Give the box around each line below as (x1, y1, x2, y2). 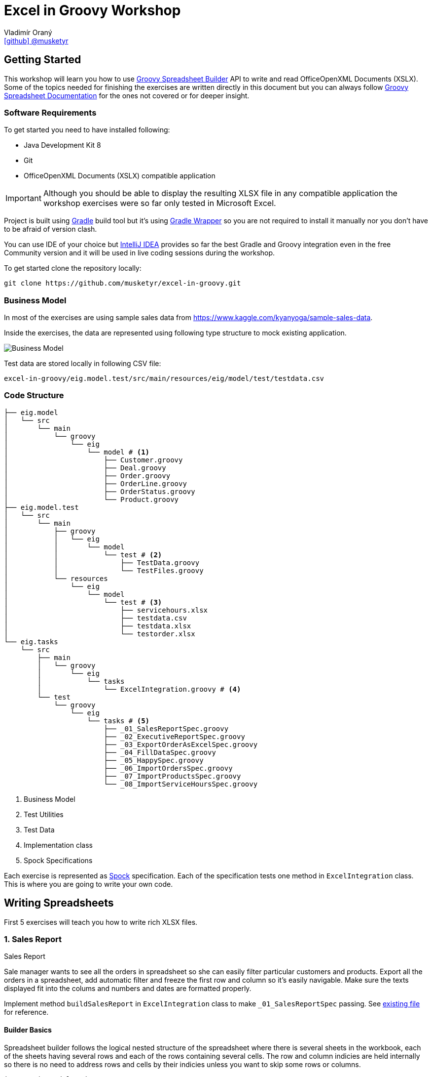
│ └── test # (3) (4, 598, 162, 606)
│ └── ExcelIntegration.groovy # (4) (37, 685, 241, 693)
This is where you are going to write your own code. (4, 879, 173, 888)
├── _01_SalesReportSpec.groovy (104, 724, 229, 733)
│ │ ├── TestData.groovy (4, 558, 200, 567)
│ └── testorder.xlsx (4, 629, 195, 638)
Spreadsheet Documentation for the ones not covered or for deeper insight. (4, 91, 250, 100)
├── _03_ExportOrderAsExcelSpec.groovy (104, 740, 258, 748)
